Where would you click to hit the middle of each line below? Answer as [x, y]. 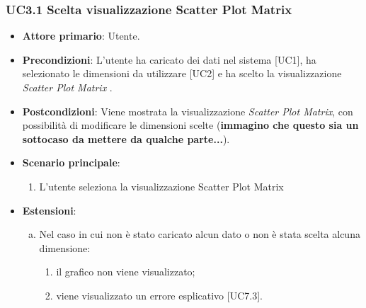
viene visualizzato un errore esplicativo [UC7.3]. [159, 295]
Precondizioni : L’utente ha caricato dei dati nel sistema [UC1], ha [169, 59]
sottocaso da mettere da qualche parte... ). [126, 138]
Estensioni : [49, 210]
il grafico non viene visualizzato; [126, 272]
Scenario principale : [71, 162]
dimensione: [65, 247]
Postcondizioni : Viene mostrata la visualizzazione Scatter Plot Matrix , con [188, 111]
